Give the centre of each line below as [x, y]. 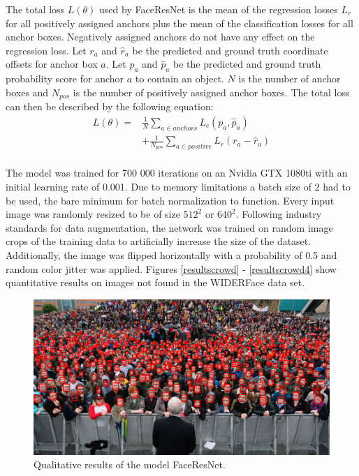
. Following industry [279, 214]
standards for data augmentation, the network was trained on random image [169, 227]
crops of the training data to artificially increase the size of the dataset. [159, 241]
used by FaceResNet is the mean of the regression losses [219, 9]
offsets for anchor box [52, 64]
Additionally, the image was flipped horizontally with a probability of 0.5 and [171, 255]
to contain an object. [179, 79]
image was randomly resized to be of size [93, 214]
